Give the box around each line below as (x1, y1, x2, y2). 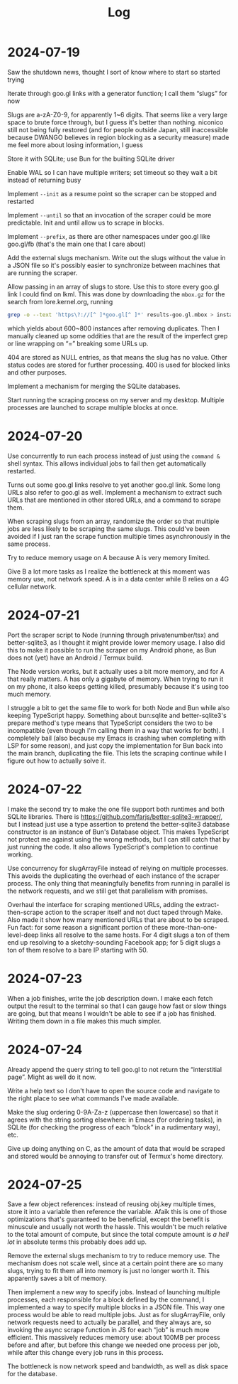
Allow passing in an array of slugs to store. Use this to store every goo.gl (7, 282, 220, 291)
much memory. (7, 690, 52, 698)
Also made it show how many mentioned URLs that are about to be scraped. (7, 915, 229, 924)
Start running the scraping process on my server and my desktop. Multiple (7, 395, 225, 404)
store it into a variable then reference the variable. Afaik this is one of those (7, 1208, 227, 1216)
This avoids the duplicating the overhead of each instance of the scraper (7, 871, 220, 880)
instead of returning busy (7, 176, 81, 184)
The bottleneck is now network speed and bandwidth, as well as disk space (7, 1362, 229, 1370)
